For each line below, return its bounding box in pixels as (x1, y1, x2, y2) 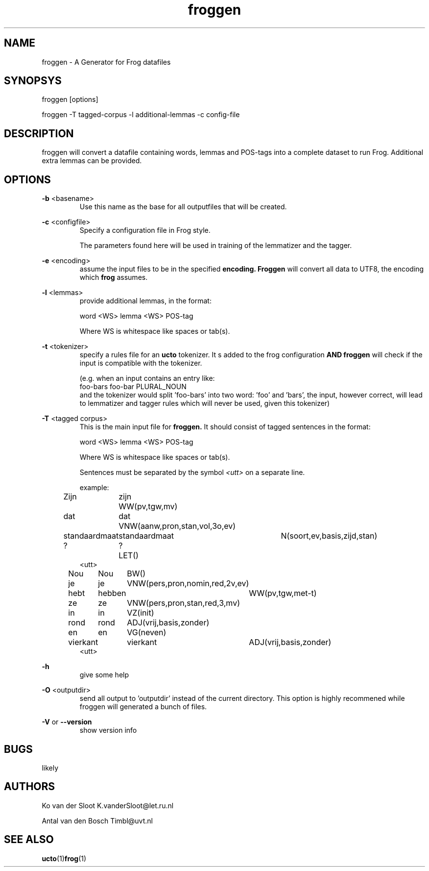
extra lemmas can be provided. (42, 156, 142, 165)
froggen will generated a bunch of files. (79, 702, 207, 711)
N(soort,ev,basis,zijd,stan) (281, 531, 378, 541)
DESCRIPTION (4, 127, 74, 140)
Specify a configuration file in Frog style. (79, 226, 211, 235)
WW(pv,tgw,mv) (119, 501, 178, 512)
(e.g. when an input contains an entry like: (79, 374, 215, 383)
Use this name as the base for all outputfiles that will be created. (79, 202, 287, 211)
